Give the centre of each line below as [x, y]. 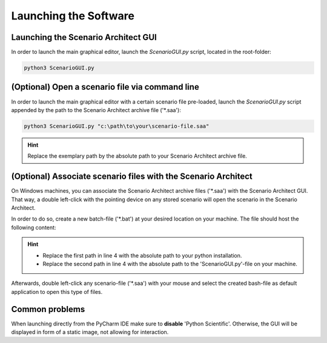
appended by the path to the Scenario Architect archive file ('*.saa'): [96, 110]
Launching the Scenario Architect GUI [84, 37]
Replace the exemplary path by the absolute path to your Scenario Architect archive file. [137, 156]
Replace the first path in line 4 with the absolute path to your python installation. [142, 255]
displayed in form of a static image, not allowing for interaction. [90, 332]
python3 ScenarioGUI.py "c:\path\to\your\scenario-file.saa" [117, 126]
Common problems [48, 309]
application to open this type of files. [57, 291]
